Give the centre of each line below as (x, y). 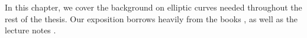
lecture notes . (30, 30)
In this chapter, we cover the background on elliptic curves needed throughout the (153, 7)
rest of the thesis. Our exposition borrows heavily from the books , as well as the (151, 18)
